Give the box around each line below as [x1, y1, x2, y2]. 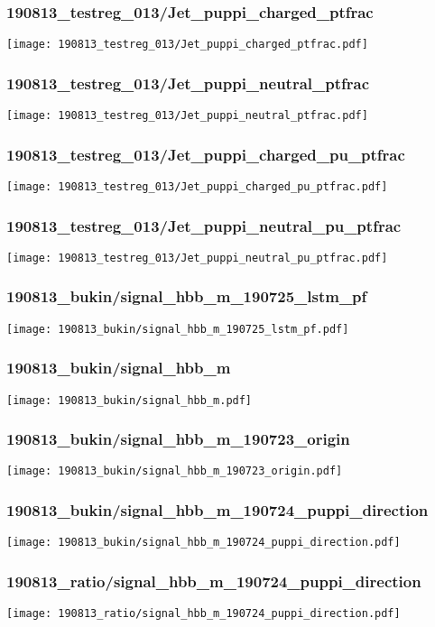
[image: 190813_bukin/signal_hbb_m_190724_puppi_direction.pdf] [6, 536, 401, 549]
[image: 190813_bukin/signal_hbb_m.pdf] [6, 393, 253, 407]
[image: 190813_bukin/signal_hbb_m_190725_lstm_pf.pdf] [6, 322, 349, 336]
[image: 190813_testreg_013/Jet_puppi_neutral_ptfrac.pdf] [6, 109, 368, 123]
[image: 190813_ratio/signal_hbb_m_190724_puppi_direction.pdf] [6, 607, 401, 621]
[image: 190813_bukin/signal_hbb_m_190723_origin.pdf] [6, 465, 343, 478]
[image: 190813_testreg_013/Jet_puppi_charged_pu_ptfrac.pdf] [6, 180, 388, 193]
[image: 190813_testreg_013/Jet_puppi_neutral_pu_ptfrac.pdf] [6, 251, 388, 264]
